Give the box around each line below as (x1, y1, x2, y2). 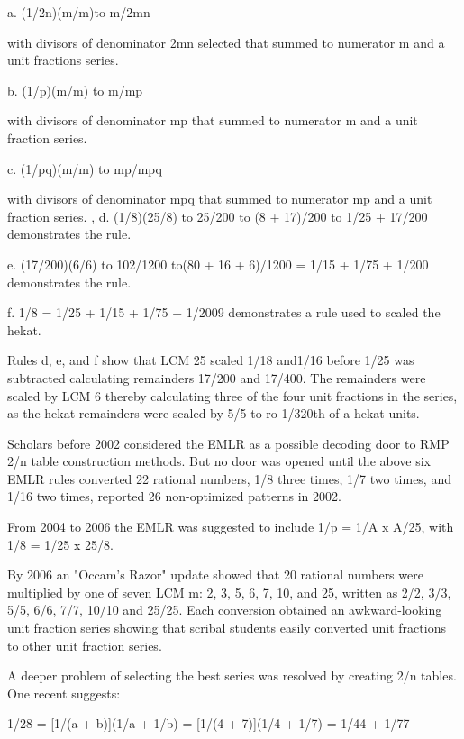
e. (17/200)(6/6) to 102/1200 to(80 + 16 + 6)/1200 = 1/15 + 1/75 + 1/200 (7, 254, 429, 273)
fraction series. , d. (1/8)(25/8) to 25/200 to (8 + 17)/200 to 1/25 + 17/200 (7, 206, 428, 225)
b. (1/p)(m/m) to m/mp (7, 80, 143, 99)
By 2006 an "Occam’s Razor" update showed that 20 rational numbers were (7, 565, 423, 584)
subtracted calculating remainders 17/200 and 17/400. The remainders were (7, 368, 426, 387)
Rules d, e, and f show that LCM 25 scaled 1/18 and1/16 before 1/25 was (7, 351, 414, 369)
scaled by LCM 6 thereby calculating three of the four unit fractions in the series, (7, 386, 458, 405)
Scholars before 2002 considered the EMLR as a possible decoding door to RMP (7, 433, 450, 452)
